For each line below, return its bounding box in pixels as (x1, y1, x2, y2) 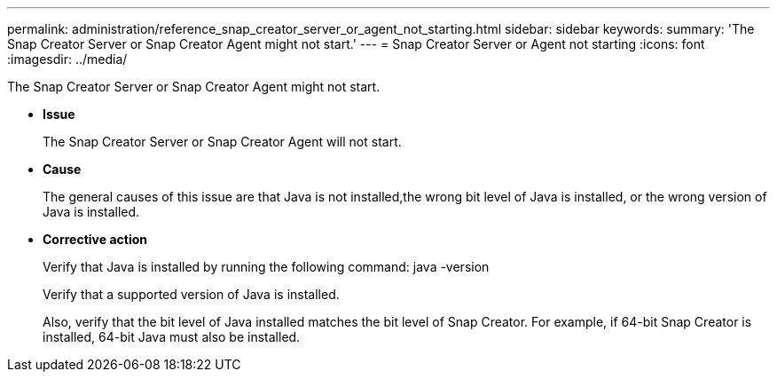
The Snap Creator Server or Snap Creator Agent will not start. (43, 134, 402, 149)
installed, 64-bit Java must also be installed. (43, 329, 301, 344)
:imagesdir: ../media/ (7, 51, 128, 67)
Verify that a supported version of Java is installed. (43, 287, 340, 302)
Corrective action (43, 232, 147, 247)
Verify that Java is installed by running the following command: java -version (43, 259, 490, 274)
